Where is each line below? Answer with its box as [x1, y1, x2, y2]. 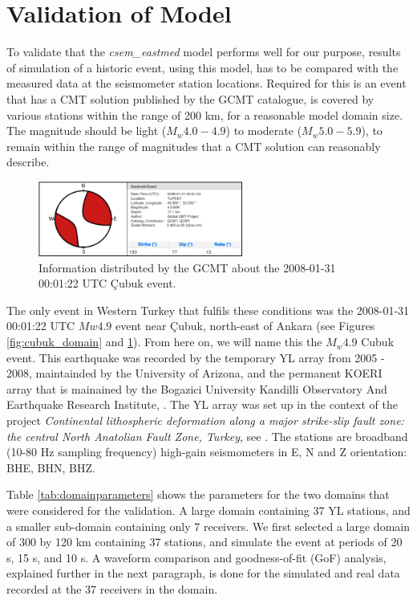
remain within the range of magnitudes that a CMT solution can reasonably [6, 137, 381, 154]
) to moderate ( [225, 122, 302, 139]
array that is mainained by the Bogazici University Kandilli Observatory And [6, 380, 387, 397]
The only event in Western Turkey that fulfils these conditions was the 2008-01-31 [6, 301, 410, 318]
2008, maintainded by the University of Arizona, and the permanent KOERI [6, 365, 383, 382]
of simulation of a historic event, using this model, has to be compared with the [6, 59, 399, 76]
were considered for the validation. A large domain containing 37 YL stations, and [6, 502, 411, 519]
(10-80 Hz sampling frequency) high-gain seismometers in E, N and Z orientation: [6, 443, 407, 460]
